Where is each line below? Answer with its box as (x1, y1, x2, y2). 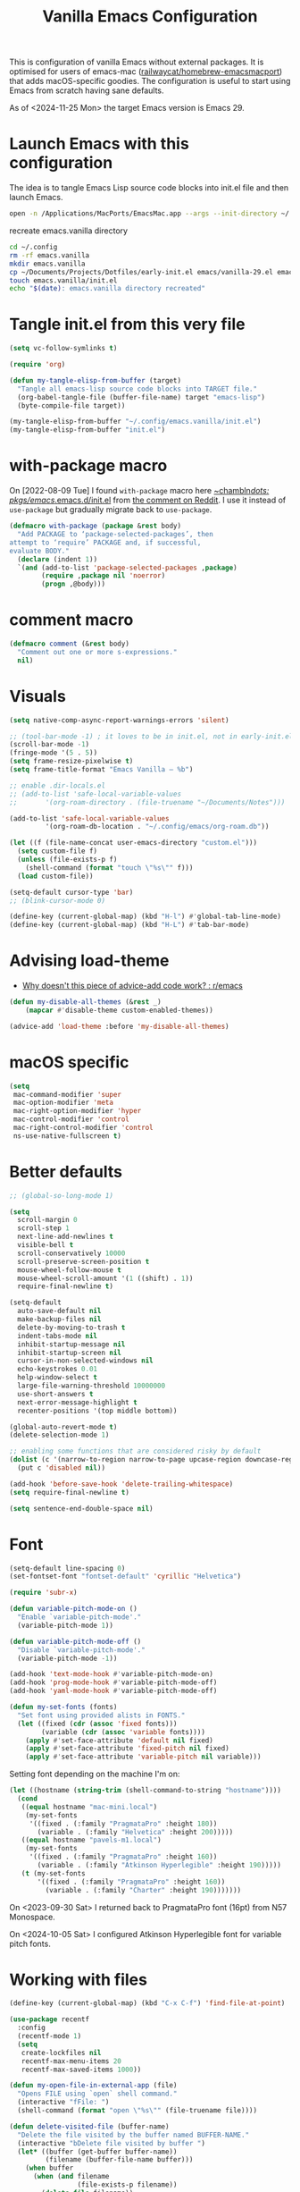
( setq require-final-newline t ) (9, 1488, 129, 1496)
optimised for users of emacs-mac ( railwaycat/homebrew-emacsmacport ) (9, 66, 283, 77)
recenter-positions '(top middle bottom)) (17, 1406, 178, 1415)
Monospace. (9, 1911, 55, 1922)
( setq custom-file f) (17, 847, 98, 856)
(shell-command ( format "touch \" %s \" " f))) (25, 863, 194, 873)
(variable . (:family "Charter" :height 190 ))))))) (45, 1885, 242, 1894)
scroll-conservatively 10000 (17, 1249, 126, 1258)
